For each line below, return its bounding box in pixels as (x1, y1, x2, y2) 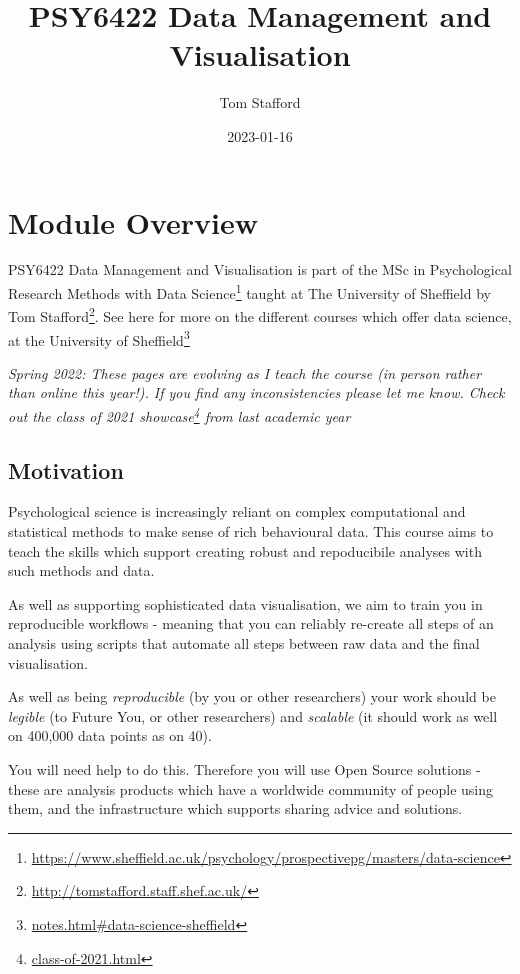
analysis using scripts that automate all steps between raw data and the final (8, 632, 480, 653)
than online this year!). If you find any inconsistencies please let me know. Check (8, 382, 505, 403)
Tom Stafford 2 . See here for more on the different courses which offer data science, (8, 303, 512, 326)
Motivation (8, 454, 124, 485)
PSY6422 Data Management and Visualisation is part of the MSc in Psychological (8, 259, 512, 280)
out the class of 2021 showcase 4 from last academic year (8, 402, 351, 426)
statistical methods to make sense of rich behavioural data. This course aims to (8, 521, 494, 542)
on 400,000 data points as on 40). (8, 725, 212, 746)
